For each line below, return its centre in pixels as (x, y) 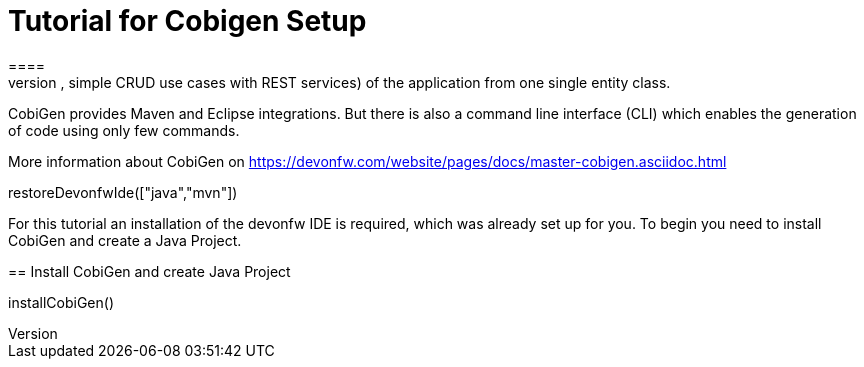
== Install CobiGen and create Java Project (149, 271)
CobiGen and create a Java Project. (125, 240)
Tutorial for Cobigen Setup (187, 21)
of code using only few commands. (124, 130)
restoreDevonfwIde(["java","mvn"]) (123, 192)
